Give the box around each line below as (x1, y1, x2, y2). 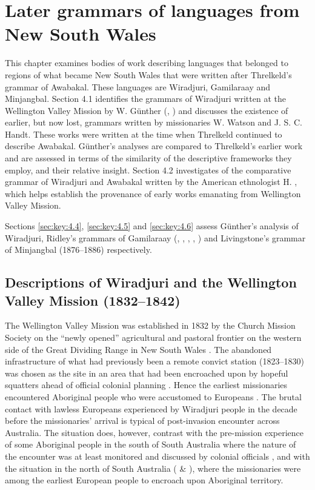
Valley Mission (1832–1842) (5, 290, 181, 309)
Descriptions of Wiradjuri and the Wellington (5, 273, 297, 292)
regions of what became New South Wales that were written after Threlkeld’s (5, 68, 292, 81)
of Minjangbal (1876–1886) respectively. (5, 243, 152, 256)
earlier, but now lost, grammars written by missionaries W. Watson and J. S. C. (5, 116, 302, 129)
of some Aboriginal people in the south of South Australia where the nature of (5, 438, 296, 451)
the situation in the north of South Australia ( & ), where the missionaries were (5, 461, 301, 474)
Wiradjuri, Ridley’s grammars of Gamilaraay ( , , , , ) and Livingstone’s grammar (5, 231, 306, 244)
